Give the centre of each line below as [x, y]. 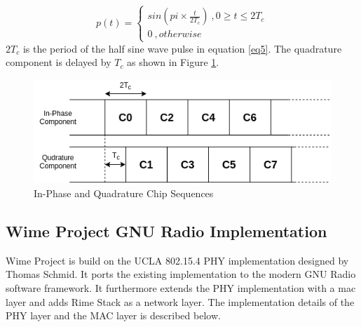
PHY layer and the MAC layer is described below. [113, 315]
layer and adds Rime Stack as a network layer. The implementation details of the [180, 301]
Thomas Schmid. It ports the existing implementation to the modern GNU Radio [181, 274]
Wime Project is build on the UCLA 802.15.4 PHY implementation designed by [177, 260]
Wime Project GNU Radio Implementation [166, 231]
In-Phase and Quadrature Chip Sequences [124, 193]
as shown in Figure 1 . [173, 62]
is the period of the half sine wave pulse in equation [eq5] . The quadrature [182, 48]
